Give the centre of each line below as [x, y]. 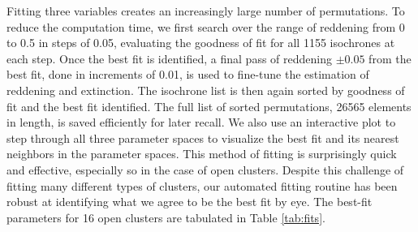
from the [390, 58]
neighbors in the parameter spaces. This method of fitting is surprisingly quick [202, 154]
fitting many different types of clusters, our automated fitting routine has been [202, 185]
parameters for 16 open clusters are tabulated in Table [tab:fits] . [166, 217]
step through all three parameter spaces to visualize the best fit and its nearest [203, 137]
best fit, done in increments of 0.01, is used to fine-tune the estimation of [188, 74]
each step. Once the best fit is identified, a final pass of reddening [169, 58]
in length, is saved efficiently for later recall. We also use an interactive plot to [201, 122]
